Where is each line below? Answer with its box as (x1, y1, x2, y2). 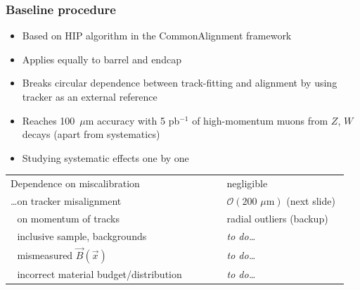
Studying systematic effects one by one (22, 150, 189, 165)
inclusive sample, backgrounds (17, 228, 147, 243)
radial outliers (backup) (226, 210, 328, 225)
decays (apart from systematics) (22, 127, 160, 141)
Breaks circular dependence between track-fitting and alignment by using (22, 75, 337, 90)
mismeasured (17, 247, 73, 262)
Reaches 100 (22, 113, 75, 127)
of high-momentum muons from (192, 113, 328, 127)
